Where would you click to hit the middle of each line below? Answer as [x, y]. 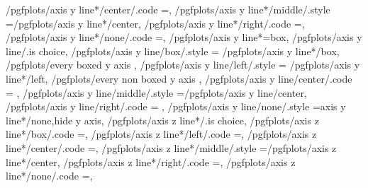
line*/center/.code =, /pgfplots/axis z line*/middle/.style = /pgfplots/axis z [171, 147]
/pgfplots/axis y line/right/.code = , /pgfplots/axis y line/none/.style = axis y [176, 106]
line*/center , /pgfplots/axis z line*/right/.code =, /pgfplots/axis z [151, 161]
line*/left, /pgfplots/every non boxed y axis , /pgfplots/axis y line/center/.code [179, 78]
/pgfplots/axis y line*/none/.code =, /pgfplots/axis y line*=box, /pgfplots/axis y [184, 37]
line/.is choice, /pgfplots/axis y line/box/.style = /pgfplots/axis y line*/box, [173, 51]
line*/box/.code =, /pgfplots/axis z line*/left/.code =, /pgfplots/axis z [161, 134]
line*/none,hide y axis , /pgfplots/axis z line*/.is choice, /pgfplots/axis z [162, 120]
